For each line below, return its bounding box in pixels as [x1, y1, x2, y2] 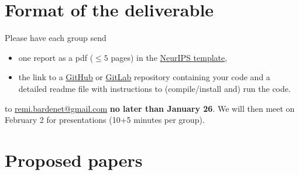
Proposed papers [5, 147, 143, 171]
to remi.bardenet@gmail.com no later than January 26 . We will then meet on [5, 102, 295, 114]
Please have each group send [5, 32, 106, 44]
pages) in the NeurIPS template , [111, 51, 228, 63]
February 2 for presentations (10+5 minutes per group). [5, 114, 205, 126]
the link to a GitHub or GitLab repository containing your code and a [18, 71, 270, 83]
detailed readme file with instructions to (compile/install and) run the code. [18, 82, 291, 94]
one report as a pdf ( [18, 51, 94, 63]
